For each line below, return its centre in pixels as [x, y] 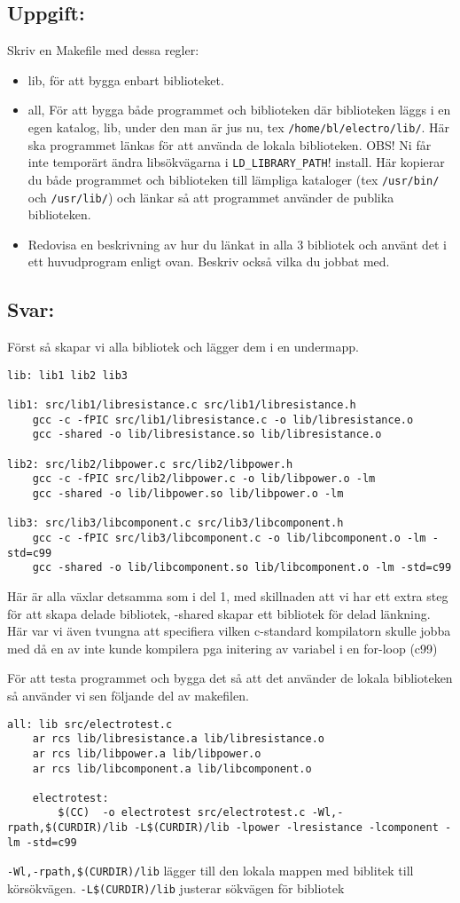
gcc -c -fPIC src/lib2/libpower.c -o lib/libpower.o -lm [204, 479]
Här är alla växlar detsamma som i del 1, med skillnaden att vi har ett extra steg [228, 595]
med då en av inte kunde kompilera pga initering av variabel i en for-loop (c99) [222, 648]
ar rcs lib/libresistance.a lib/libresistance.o [178, 739]
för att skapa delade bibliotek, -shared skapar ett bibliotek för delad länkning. [219, 613]
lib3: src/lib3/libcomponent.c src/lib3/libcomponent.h [175, 523]
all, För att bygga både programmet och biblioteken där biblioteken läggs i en [239, 110]
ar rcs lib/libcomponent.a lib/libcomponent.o [172, 768]
